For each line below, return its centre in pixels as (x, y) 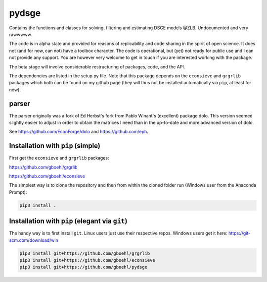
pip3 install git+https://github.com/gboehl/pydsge (84, 267)
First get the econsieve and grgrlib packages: (59, 158)
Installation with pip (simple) (55, 146)
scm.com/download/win (34, 240)
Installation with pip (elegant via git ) (68, 221)
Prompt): (18, 192)
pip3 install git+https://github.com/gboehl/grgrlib (85, 253)
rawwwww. (21, 34)
